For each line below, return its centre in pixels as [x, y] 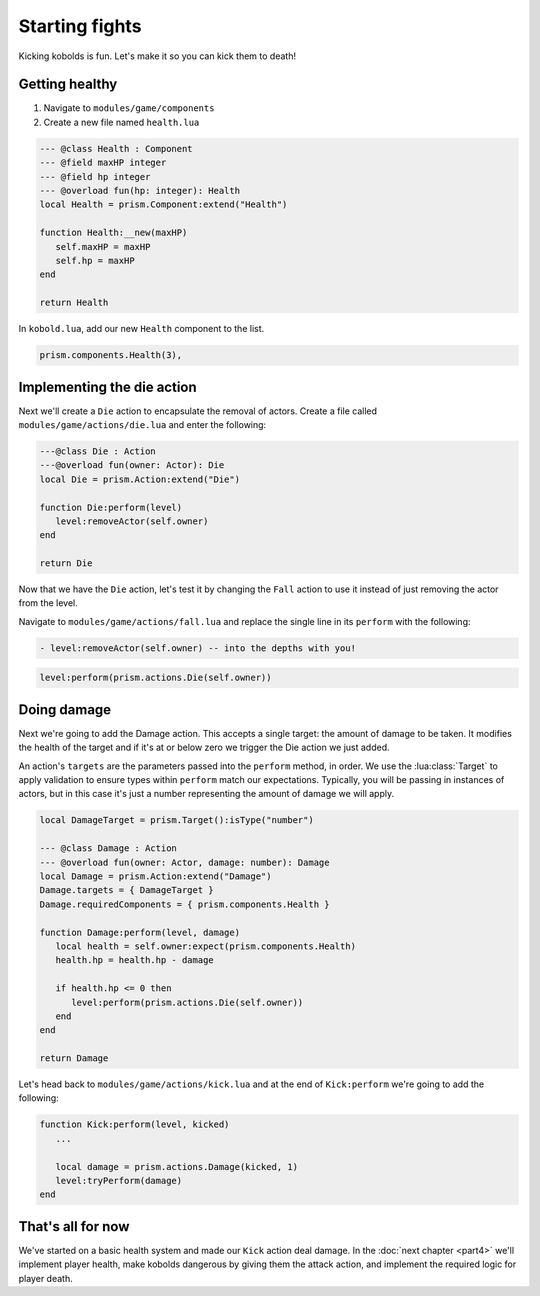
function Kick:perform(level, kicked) [134, 1124]
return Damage [74, 1058]
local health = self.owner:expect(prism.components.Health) [206, 946]
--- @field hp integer [95, 176]
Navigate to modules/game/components [129, 108]
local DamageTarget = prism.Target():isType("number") [176, 820]
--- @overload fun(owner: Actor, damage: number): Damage [184, 862]
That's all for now [74, 1226]
